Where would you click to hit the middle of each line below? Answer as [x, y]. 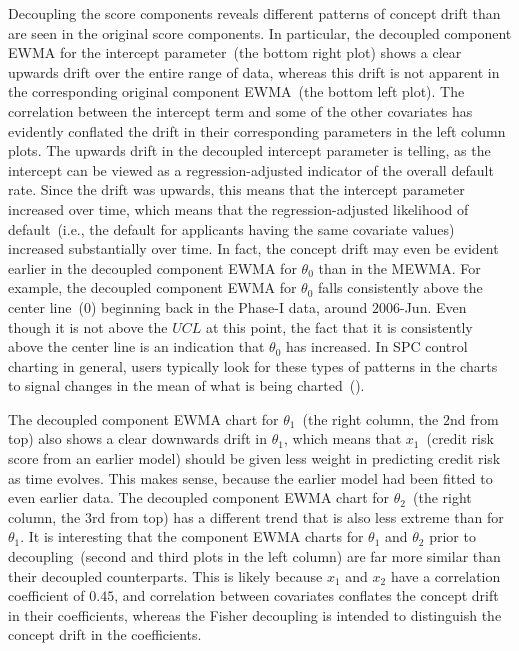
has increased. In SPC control [376, 346]
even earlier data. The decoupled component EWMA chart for [199, 497]
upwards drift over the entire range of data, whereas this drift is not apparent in [254, 71]
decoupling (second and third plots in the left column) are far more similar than [254, 556]
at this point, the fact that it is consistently [339, 326]
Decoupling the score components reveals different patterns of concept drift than [254, 13]
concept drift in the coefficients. [105, 634]
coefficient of [46, 595]
